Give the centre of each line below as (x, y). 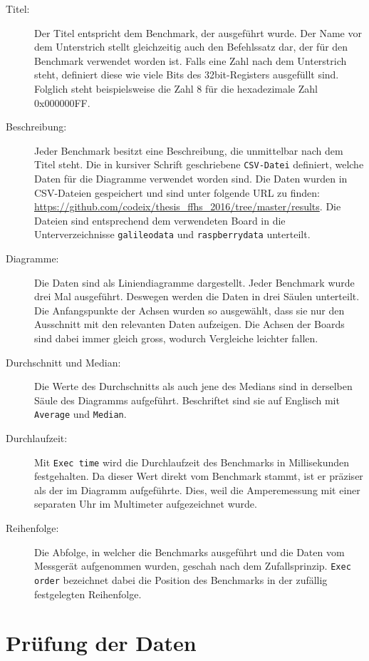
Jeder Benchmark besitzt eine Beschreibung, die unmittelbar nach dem (189, 150)
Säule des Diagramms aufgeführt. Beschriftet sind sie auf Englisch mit (187, 400)
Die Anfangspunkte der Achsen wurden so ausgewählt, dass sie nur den (189, 310)
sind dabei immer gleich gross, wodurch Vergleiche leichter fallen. (176, 338)
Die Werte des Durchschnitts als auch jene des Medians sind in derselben (193, 386)
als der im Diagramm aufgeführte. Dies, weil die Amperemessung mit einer (197, 490)
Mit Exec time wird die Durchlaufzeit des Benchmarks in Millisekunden (192, 462)
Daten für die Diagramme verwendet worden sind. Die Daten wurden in (191, 178)
